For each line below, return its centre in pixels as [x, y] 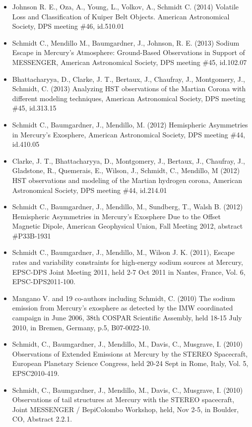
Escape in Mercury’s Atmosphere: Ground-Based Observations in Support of [128, 52]
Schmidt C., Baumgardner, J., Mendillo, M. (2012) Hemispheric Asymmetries [130, 124]
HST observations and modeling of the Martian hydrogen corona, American [127, 180]
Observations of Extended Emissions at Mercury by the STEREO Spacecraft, [130, 353]
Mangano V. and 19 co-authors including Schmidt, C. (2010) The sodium [124, 298]
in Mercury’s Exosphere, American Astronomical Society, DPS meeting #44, [129, 134]
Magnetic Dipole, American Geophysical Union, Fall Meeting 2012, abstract [127, 226]
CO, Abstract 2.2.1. [42, 419]
